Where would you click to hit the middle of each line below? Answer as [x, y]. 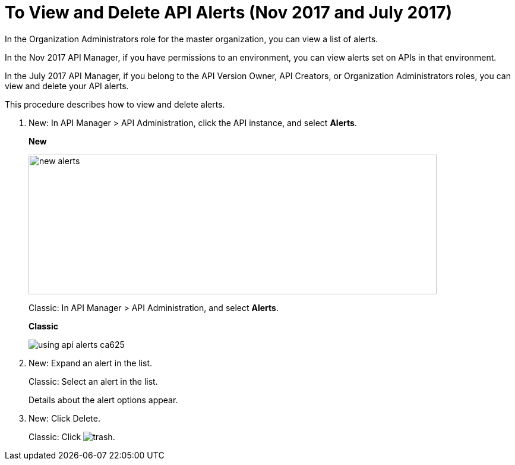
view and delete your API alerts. [67, 86]
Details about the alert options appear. [103, 400]
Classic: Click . [72, 436]
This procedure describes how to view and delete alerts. [115, 104]
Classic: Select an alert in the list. [93, 381]
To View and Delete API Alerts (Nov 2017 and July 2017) [229, 12]
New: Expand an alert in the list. [91, 363]
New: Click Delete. [64, 418]
